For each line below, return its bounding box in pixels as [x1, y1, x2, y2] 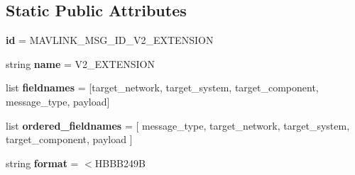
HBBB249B [94, 155, 146, 170]
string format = [6, 155, 79, 170]
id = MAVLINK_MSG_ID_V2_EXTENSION [6, 33, 214, 47]
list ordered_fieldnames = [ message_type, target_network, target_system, [6, 118, 350, 132]
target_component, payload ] [6, 132, 133, 147]
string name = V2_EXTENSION [6, 56, 155, 71]
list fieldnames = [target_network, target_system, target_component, [6, 80, 319, 95]
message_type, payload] [6, 94, 110, 108]
